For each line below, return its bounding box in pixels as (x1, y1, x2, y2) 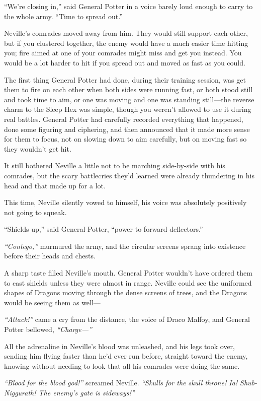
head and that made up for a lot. (4, 180, 106, 190)
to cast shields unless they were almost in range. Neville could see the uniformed (4, 277, 252, 288)
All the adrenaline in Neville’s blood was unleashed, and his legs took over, (4, 341, 235, 351)
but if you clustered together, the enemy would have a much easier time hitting (4, 37, 248, 48)
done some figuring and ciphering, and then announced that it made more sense (4, 123, 250, 134)
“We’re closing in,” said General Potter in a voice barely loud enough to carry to (4, 1, 253, 11)
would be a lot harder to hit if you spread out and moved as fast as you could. (4, 57, 245, 68)
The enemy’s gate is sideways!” (38, 387, 135, 397)
